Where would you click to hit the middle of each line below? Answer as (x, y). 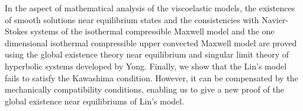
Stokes (16, 31)
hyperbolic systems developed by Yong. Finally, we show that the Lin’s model (146, 66)
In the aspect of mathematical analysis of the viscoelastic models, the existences (150, 8)
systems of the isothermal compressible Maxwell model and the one (152, 31)
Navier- (275, 19)
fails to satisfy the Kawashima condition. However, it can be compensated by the (151, 77)
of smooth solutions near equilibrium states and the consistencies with (132, 19)
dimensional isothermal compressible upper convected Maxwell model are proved (151, 42)
